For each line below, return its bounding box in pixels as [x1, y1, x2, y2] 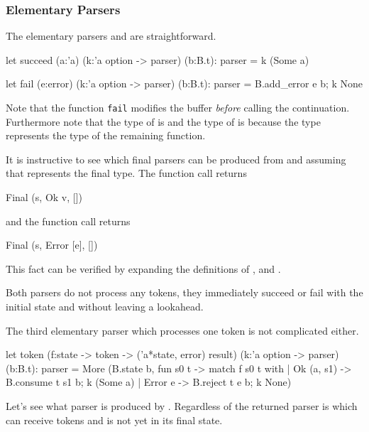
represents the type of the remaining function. [6, 128, 206, 143]
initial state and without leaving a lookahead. [6, 299, 204, 313]
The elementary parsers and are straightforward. [6, 28, 216, 43]
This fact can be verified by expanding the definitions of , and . [6, 261, 281, 276]
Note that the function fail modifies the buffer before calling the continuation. [6, 100, 350, 114]
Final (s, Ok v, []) [6, 190, 83, 205]
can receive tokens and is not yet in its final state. [6, 412, 223, 427]
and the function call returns [6, 213, 131, 228]
